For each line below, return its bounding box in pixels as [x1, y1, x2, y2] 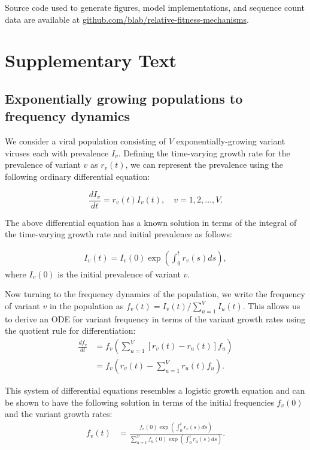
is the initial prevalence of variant [57, 267, 181, 280]
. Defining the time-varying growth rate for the [118, 146, 290, 159]
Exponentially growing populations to [5, 89, 243, 107]
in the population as [49, 300, 124, 312]
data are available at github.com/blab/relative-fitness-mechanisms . [5, 13, 249, 25]
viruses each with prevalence [5, 146, 109, 159]
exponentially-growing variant [176, 135, 285, 147]
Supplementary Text [5, 48, 177, 73]
